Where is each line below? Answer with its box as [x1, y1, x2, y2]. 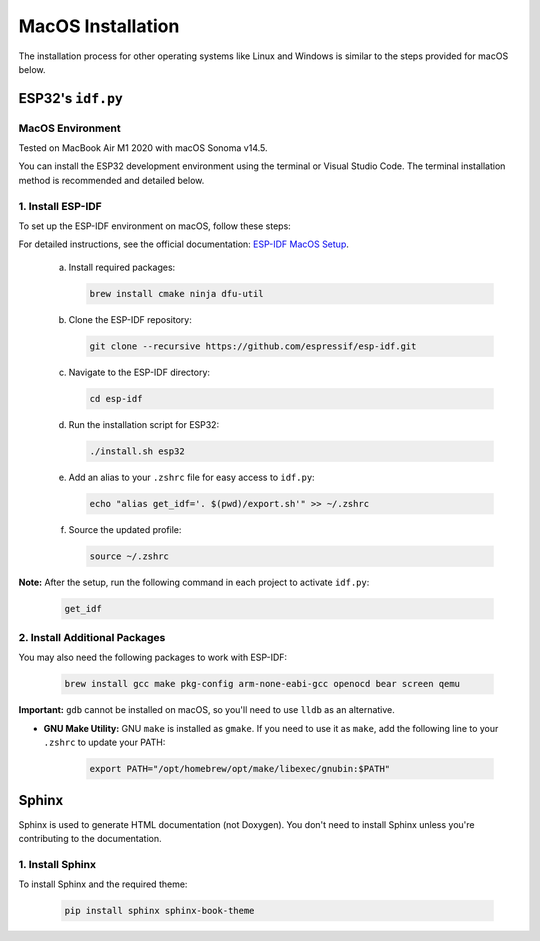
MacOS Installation [18, 15, 180, 37]
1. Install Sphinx [18, 857, 97, 871]
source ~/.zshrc [89, 550, 170, 562]
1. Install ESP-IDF [18, 199, 102, 213]
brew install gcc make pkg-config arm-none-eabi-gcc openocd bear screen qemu [64, 678, 460, 690]
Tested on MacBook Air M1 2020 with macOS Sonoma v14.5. [18, 142, 269, 154]
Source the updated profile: [68, 523, 182, 535]
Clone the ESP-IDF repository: [68, 313, 192, 325]
